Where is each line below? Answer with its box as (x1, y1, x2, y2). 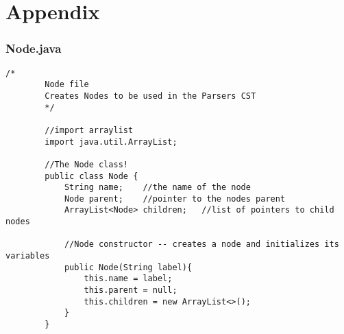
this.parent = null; (84, 285, 177, 296)
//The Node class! (45, 159, 128, 169)
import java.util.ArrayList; (45, 136, 177, 147)
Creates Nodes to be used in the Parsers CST (45, 91, 256, 101)
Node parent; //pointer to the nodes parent (64, 193, 286, 204)
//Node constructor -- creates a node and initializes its (64, 239, 339, 250)
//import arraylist (45, 125, 134, 135)
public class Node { (45, 171, 138, 181)
